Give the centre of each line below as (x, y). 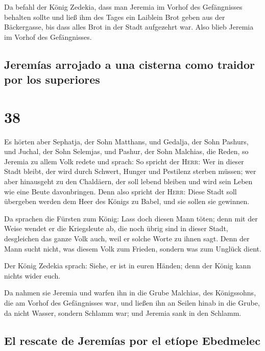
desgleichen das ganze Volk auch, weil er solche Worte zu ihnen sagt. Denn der (127, 239)
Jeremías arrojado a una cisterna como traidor (129, 64)
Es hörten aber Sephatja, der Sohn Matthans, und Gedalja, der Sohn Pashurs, (126, 141)
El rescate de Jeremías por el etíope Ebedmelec (132, 340)
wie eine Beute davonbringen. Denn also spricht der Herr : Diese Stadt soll (121, 191)
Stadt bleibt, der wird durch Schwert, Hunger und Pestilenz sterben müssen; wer (130, 171)
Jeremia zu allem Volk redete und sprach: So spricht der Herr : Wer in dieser (124, 161)
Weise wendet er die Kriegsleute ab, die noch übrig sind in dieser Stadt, (116, 228)
